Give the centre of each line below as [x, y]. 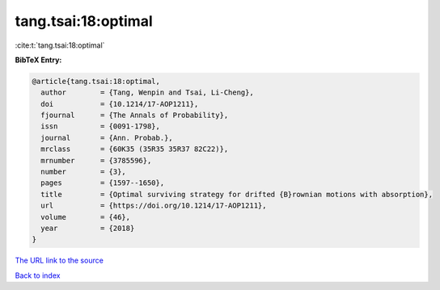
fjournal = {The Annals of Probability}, [135, 116]
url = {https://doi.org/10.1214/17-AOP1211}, [154, 206]
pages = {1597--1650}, [103, 183]
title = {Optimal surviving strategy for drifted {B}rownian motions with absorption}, [237, 194]
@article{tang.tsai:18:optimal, [96, 81]
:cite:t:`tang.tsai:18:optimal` [60, 45]
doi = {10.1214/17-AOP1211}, [120, 104]
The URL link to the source [59, 261]
